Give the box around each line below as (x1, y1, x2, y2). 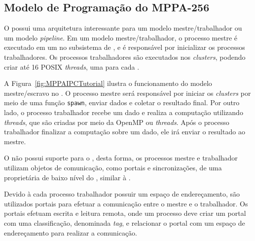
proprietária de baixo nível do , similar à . (4, 172, 131, 182)
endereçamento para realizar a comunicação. (4, 227, 138, 238)
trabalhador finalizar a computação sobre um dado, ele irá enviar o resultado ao (4, 126, 245, 137)
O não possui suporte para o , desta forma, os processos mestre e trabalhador (4, 153, 238, 163)
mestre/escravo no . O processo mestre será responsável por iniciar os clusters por (4, 87, 251, 98)
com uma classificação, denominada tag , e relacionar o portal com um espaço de (4, 217, 245, 228)
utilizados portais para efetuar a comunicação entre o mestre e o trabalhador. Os (4, 198, 248, 208)
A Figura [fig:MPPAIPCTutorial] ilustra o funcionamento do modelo (4, 78, 212, 88)
